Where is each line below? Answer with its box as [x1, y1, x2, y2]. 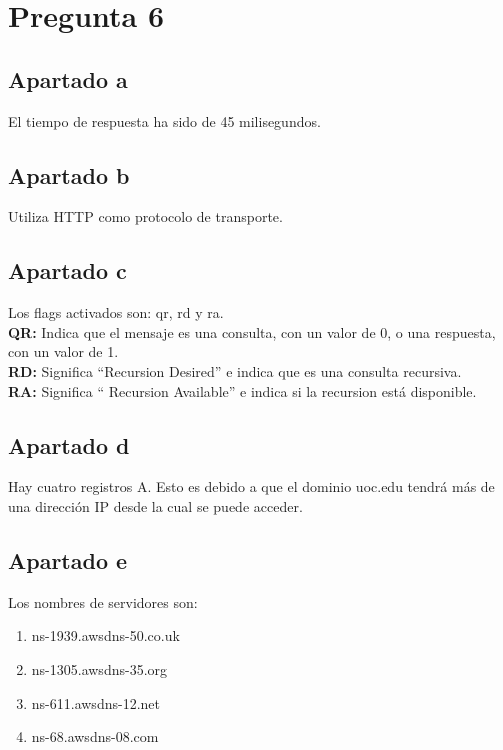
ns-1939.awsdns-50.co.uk [31, 625, 180, 646]
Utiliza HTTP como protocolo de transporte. [8, 206, 283, 227]
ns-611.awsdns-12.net [31, 692, 160, 713]
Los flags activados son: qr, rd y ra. [8, 302, 224, 323]
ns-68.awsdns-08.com [31, 726, 159, 747]
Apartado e [8, 544, 128, 575]
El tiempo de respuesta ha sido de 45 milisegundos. [8, 110, 321, 131]
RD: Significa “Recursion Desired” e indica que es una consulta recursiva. [8, 360, 462, 381]
